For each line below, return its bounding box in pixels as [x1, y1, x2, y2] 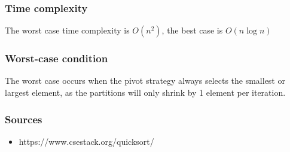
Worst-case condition [5, 51, 108, 66]
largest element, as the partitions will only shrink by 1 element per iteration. [5, 86, 286, 99]
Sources [5, 111, 42, 126]
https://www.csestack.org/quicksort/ [19, 135, 154, 147]
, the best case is [161, 24, 223, 37]
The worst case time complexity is [5, 24, 130, 37]
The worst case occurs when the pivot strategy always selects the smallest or [5, 74, 285, 87]
